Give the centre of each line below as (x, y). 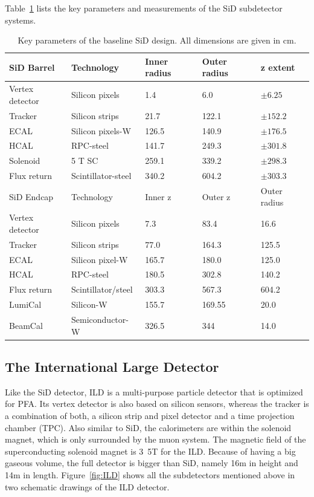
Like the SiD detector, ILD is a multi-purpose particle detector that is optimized (154, 391)
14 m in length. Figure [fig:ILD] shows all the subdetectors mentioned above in (150, 475)
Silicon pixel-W (100, 259)
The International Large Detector (112, 367)
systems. (21, 20)
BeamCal (26, 325)
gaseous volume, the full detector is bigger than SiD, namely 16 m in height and (152, 463)
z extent (278, 67)
